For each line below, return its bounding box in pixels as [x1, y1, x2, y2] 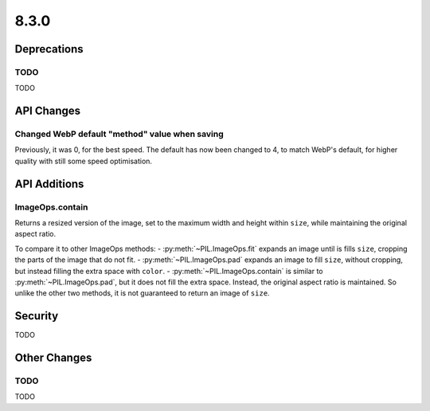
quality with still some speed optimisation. [14, 156, 153, 166]
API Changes [14, 104, 81, 118]
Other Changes [14, 351, 92, 365]
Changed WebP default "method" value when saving [14, 128, 224, 139]
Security [14, 309, 59, 323]
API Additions [14, 177, 84, 190]
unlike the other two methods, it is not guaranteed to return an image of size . [14, 288, 270, 298]
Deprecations [14, 42, 84, 56]
